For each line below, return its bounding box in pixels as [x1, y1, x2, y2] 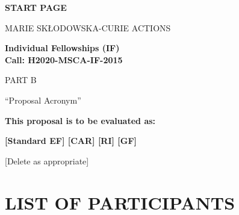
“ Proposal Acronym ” [5, 93, 81, 106]
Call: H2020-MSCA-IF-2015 [5, 53, 123, 66]
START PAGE [5, 1, 67, 13]
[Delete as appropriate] [5, 154, 89, 167]
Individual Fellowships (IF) [5, 42, 120, 54]
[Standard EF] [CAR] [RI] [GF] [5, 134, 137, 147]
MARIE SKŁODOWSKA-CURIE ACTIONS [5, 21, 171, 34]
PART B [5, 73, 37, 86]
